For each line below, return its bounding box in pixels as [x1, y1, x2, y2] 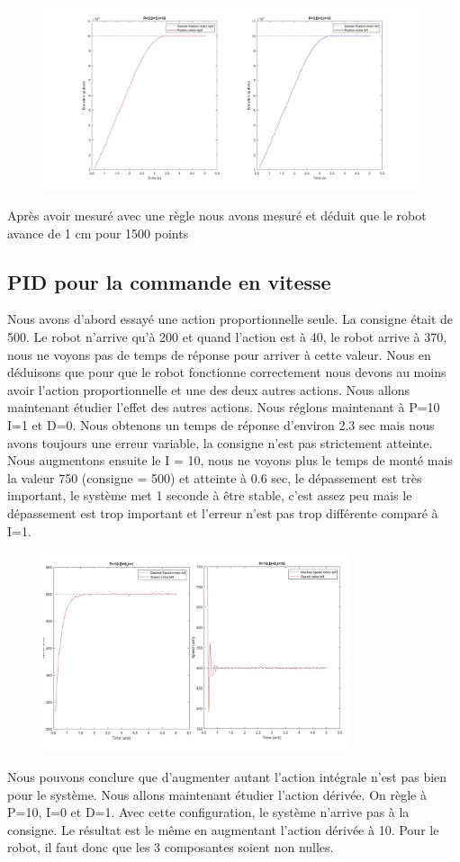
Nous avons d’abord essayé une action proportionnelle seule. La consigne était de [7, 310, 454, 328]
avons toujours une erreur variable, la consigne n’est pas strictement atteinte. [7, 433, 433, 452]
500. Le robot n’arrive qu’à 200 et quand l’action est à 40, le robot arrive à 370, [7, 327, 447, 346]
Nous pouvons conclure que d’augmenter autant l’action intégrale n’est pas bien [7, 767, 447, 786]
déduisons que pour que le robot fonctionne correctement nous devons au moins [7, 363, 446, 382]
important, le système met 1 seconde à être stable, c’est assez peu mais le [7, 486, 412, 505]
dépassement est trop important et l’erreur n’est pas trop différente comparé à [7, 503, 438, 522]
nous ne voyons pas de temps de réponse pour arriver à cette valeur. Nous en [7, 345, 431, 364]
